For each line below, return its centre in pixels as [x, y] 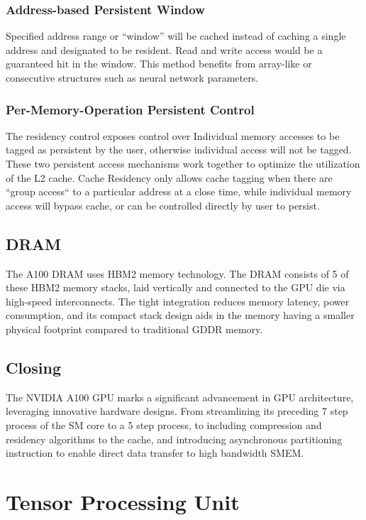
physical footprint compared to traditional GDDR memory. [134, 329]
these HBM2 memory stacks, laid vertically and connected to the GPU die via [176, 287]
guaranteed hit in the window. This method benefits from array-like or [159, 64]
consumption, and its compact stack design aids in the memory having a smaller [180, 315]
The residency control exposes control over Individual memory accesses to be [173, 135]
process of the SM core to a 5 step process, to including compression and [164, 424]
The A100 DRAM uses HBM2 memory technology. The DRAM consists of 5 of [177, 273]
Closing [33, 367]
